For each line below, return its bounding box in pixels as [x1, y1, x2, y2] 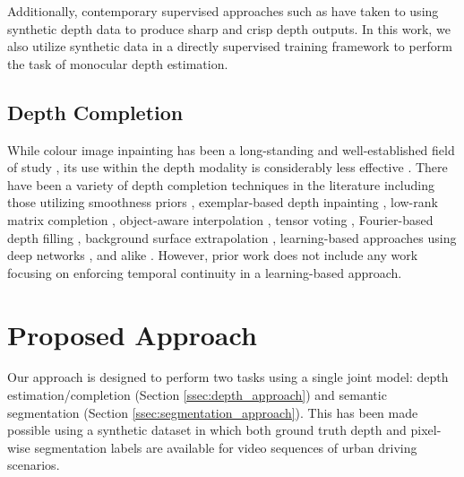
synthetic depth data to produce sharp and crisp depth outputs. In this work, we [7, 19, 451, 38]
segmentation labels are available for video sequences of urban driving [34, 438, 417, 456]
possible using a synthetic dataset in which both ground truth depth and [7, 421, 407, 439]
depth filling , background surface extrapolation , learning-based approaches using [7, 228, 457, 247]
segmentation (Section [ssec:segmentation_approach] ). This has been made [7, 403, 418, 421]
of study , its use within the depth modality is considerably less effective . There [7, 158, 448, 177]
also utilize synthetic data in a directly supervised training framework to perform [7, 37, 452, 56]
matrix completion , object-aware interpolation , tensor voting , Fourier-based [7, 210, 434, 229]
